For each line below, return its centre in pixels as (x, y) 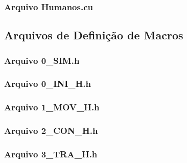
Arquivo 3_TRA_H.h (51, 154)
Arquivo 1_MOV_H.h (52, 107)
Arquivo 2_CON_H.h (51, 131)
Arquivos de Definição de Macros (94, 35)
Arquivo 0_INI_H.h (48, 84)
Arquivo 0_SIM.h (42, 60)
